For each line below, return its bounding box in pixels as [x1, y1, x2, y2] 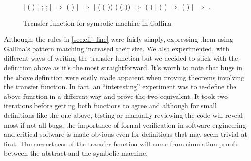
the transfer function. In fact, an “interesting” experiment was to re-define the [4, 81, 236, 92]
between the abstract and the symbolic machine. [4, 148, 148, 158]
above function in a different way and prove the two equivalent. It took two [4, 91, 228, 101]
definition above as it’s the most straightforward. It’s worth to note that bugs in [4, 62, 243, 72]
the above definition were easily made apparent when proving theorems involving [4, 72, 245, 82]
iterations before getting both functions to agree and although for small [4, 100, 217, 111]
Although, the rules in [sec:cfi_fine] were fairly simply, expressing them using [4, 34, 233, 44]
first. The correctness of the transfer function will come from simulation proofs [4, 138, 238, 148]
